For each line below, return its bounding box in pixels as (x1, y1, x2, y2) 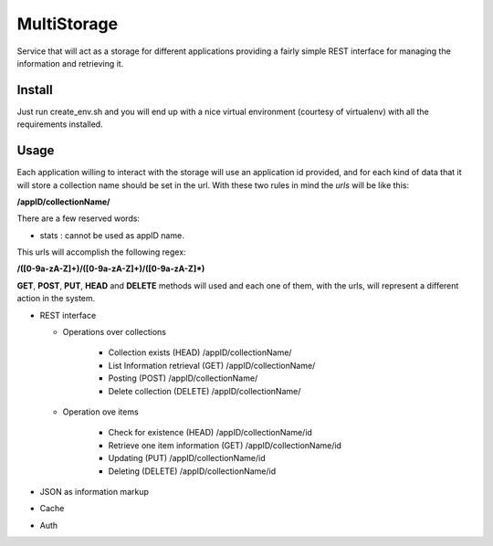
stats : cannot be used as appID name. (39, 229, 184, 241)
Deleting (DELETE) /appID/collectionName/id (108, 466, 277, 477)
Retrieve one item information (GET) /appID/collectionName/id (108, 439, 342, 451)
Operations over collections (62, 327, 166, 338)
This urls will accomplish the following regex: (16, 247, 186, 257)
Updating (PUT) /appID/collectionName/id (108, 453, 266, 464)
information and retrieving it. (16, 58, 124, 68)
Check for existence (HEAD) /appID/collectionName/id (108, 427, 312, 438)
